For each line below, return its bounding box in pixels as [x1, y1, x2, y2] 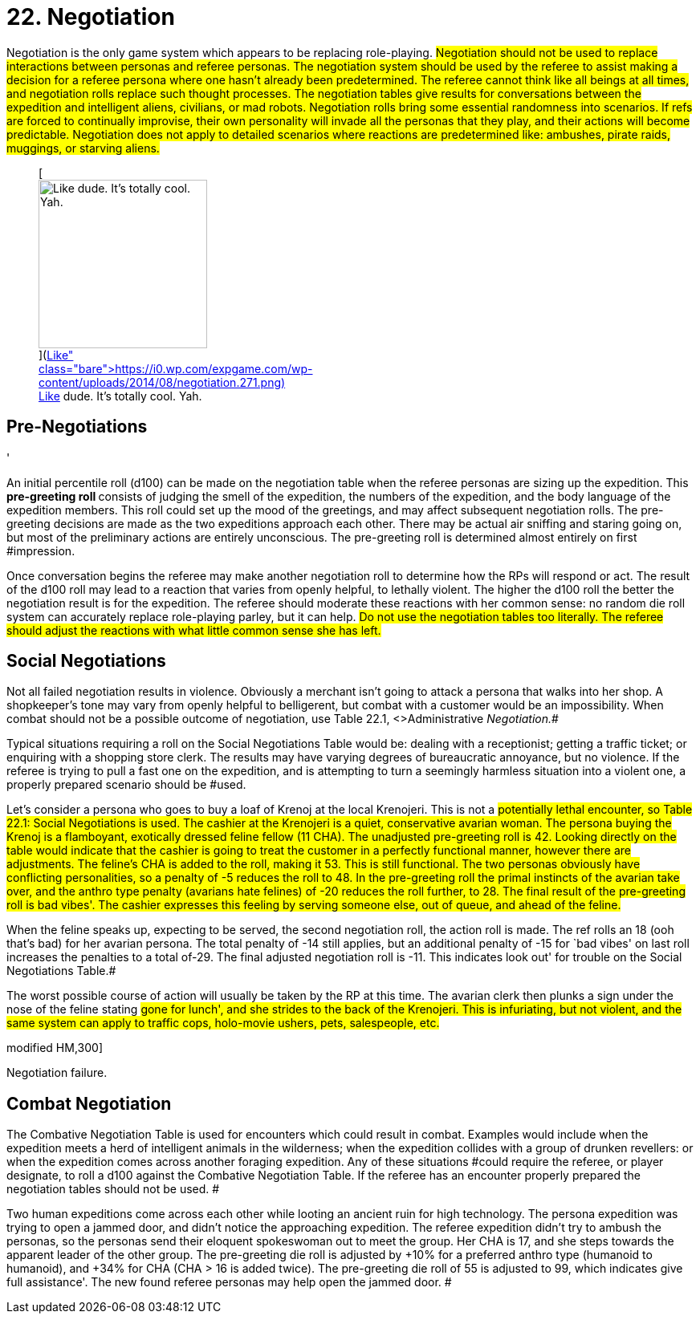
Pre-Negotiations [6, 416, 148, 437]
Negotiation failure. [6, 1066, 108, 1080]
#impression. [6, 543, 75, 558]
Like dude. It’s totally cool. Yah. [39, 388, 202, 403]
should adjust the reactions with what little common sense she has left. [6, 623, 381, 637]
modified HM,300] [6, 1041, 103, 1055]
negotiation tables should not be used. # [6, 1182, 220, 1196]
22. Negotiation [6, 3, 175, 30]
